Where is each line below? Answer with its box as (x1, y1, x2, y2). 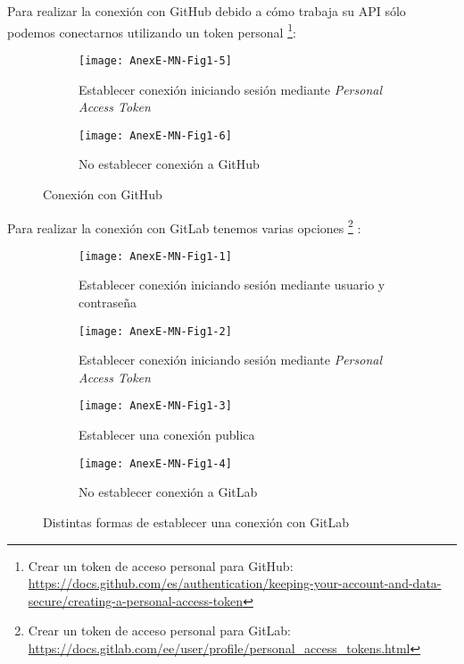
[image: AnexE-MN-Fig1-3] (79, 399, 232, 413)
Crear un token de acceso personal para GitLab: (28, 621, 292, 640)
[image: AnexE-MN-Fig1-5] (79, 54, 232, 67)
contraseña (79, 293, 137, 312)
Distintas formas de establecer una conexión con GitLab (43, 512, 350, 531)
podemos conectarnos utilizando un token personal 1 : (7, 20, 296, 41)
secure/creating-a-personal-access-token (28, 591, 244, 609)
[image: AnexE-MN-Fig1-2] (79, 324, 232, 338)
